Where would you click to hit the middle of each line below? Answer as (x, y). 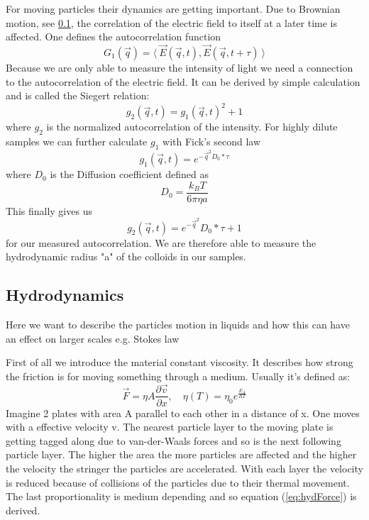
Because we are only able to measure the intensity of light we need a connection (180, 67)
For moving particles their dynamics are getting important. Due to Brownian (173, 9)
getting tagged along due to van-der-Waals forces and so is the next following (174, 440)
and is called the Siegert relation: (78, 95)
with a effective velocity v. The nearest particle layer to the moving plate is (170, 427)
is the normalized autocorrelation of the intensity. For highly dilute (192, 127)
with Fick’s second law (212, 142)
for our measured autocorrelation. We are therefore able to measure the (161, 242)
